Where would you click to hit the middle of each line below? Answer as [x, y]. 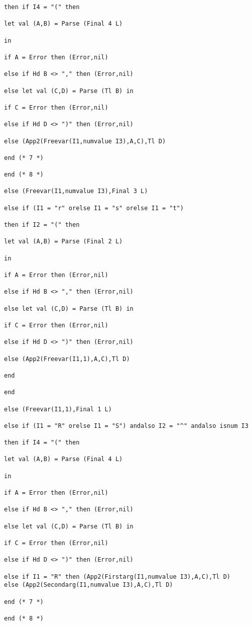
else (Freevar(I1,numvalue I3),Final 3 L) [76, 191]
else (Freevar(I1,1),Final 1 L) [58, 409]
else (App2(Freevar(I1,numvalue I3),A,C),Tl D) [85, 141]
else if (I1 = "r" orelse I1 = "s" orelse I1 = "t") [94, 208]
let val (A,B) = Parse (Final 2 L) [64, 242]
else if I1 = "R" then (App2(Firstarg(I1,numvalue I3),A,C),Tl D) [117, 576]
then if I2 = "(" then [42, 225]
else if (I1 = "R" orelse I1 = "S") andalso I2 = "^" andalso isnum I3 [126, 426]
